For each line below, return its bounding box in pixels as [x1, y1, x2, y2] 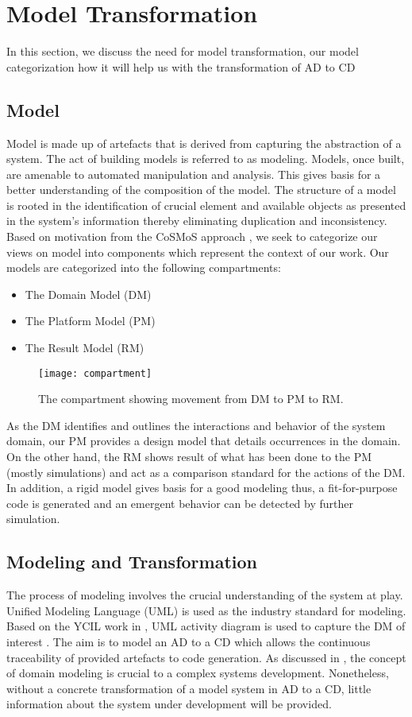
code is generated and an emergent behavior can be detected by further [6, 494, 353, 511]
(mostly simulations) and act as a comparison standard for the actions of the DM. [6, 463, 406, 480]
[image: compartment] [38, 367, 152, 379]
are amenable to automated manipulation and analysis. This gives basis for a [6, 165, 381, 182]
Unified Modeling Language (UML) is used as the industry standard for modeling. [6, 602, 406, 618]
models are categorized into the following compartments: [6, 259, 281, 276]
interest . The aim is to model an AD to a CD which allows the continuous [6, 634, 371, 650]
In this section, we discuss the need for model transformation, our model [6, 43, 359, 60]
